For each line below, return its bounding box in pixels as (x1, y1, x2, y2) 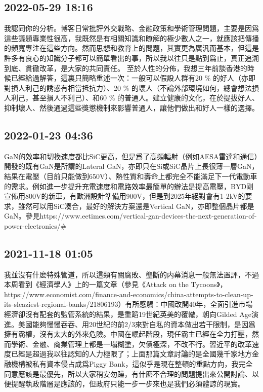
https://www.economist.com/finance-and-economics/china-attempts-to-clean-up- (4, 289, 253, 299)
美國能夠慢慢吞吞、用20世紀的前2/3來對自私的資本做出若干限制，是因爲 (18, 318, 255, 329)
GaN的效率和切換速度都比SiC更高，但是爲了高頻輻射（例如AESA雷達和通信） (4, 151, 258, 161)
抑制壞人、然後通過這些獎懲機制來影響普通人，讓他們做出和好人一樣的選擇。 (4, 102, 259, 113)
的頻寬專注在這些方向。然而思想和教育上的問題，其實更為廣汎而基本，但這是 (4, 43, 259, 53)
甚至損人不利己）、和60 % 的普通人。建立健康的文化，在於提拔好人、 (32, 92, 259, 103)
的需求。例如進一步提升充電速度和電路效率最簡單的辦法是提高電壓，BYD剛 (4, 181, 254, 191)
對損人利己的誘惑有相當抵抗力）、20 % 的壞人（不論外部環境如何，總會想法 (4, 82, 252, 93)
